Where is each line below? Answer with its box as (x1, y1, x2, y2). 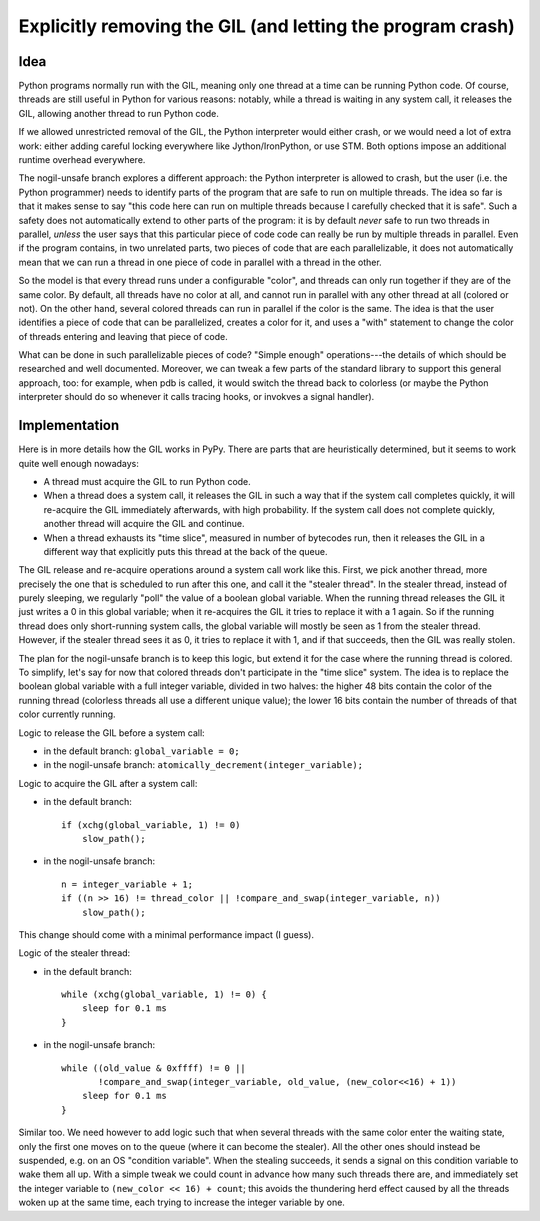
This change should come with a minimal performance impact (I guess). (18, 928, 315, 940)
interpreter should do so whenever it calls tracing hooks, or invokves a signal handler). (18, 391, 375, 403)
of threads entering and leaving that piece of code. (18, 330, 229, 342)
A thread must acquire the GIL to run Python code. (43, 475, 252, 487)
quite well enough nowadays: (18, 457, 140, 469)
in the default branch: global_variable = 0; (43, 745, 240, 757)
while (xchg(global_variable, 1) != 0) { (61, 989, 267, 1000)
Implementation (18, 417, 120, 434)
